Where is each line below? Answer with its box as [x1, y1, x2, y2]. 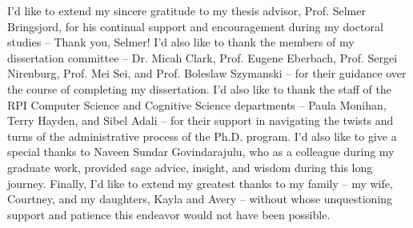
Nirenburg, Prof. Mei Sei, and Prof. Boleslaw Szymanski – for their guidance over [7, 65, 407, 82]
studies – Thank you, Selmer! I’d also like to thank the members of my [7, 34, 355, 50]
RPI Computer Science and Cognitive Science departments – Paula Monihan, [7, 96, 387, 113]
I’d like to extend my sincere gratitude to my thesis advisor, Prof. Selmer [7, 2, 366, 18]
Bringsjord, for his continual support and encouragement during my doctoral [7, 18, 383, 34]
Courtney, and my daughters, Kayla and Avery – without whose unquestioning [7, 190, 393, 207]
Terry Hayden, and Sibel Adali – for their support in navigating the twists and [7, 112, 394, 129]
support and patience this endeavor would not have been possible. [7, 206, 331, 222]
